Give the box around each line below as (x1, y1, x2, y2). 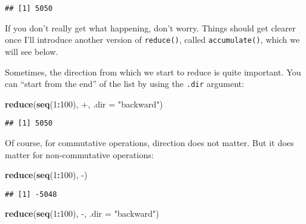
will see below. (5, 45, 58, 57)
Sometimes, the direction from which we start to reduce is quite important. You (5, 65, 301, 78)
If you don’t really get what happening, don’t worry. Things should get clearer (5, 21, 296, 34)
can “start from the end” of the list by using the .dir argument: (5, 77, 244, 90)
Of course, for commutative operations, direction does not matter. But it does (5, 136, 294, 149)
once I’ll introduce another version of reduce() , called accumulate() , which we (5, 33, 300, 46)
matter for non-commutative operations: (5, 148, 154, 161)
